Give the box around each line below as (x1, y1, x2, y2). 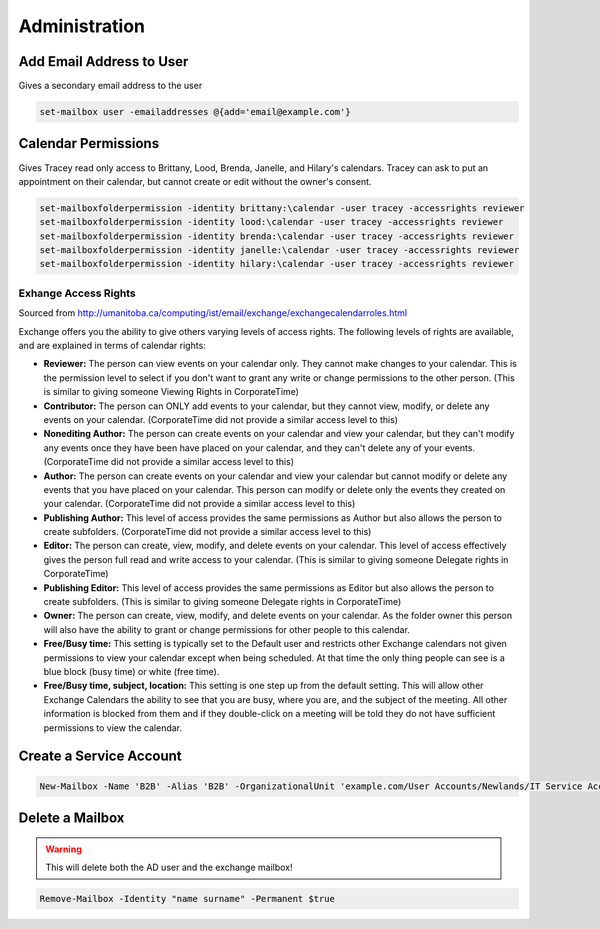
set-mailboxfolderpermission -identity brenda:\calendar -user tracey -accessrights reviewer (39, 230, 515, 242)
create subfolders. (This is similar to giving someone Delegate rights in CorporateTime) (43, 596, 402, 608)
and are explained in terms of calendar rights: (18, 340, 207, 351)
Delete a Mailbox (18, 809, 125, 826)
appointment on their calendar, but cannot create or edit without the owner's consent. (18, 175, 372, 187)
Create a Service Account (18, 748, 182, 765)
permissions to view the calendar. (43, 721, 183, 734)
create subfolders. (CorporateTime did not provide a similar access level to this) (43, 526, 372, 538)
